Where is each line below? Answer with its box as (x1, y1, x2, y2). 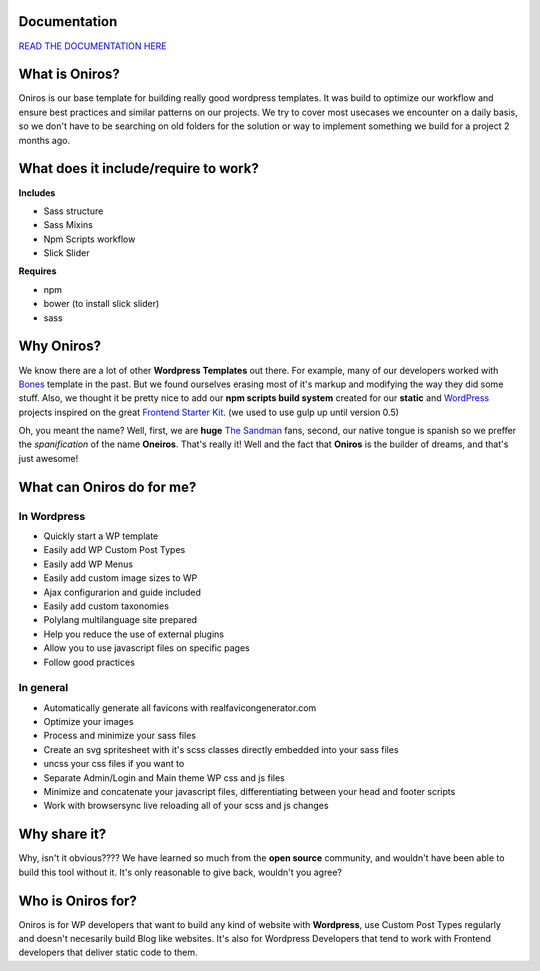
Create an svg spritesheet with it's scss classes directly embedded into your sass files (43, 743, 399, 755)
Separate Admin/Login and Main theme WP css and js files (43, 771, 285, 784)
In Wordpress (18, 509, 86, 523)
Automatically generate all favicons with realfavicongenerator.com (43, 701, 317, 714)
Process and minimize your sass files (43, 730, 197, 742)
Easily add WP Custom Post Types (43, 544, 186, 556)
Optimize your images (43, 716, 134, 728)
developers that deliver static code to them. (18, 946, 199, 959)
